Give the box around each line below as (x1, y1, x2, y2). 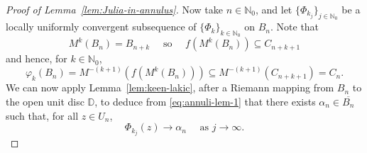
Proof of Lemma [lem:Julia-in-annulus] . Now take (6, 2, 223, 16)
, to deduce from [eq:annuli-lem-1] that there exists (94, 94, 316, 109)
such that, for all (6, 108, 79, 123)
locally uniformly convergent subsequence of (6, 19, 197, 34)
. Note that (270, 19, 319, 34)
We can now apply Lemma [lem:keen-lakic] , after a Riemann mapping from (6, 80, 334, 95)
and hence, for (6, 51, 67, 66)
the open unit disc (6, 94, 84, 109)
